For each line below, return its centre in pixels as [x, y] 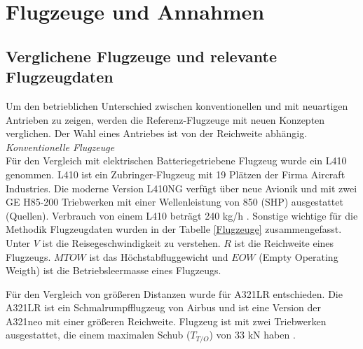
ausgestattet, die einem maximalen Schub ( [98, 335]
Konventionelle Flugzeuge [60, 147]
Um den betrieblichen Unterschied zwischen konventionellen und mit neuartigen [177, 105]
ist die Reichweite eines [284, 242]
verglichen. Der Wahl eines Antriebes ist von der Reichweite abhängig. [157, 133]
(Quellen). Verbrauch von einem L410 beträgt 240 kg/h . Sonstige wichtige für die [182, 215]
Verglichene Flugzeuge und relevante [142, 56]
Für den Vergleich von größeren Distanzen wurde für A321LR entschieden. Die [174, 293]
